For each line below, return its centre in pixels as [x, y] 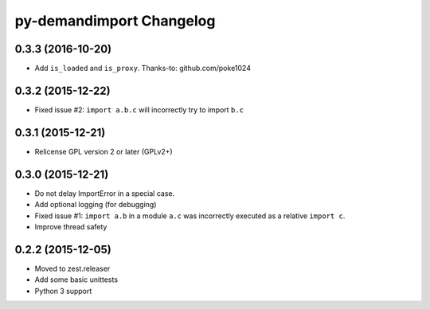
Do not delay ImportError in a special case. [105, 193]
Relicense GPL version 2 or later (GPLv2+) [104, 151]
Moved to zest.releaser [72, 268]
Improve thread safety [71, 226]
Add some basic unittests [76, 280]
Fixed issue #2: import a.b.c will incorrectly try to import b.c [139, 110]
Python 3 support [63, 291]
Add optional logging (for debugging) [96, 205]
